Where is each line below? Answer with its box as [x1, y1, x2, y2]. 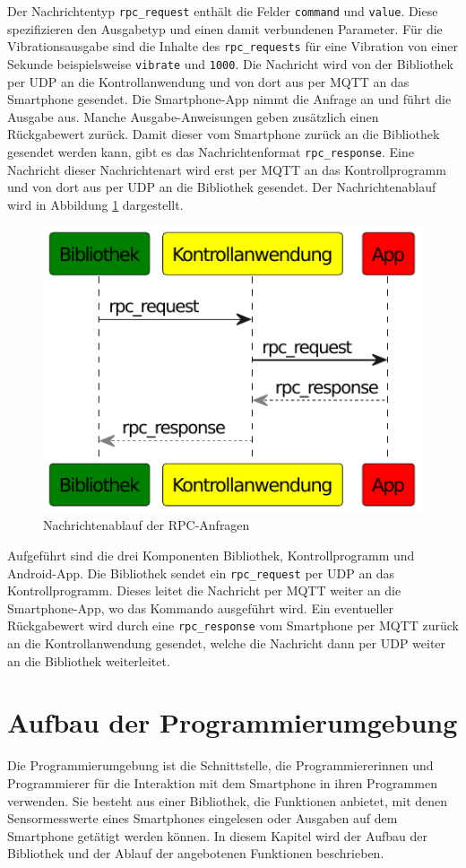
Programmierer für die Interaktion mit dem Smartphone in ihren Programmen [7, 773, 437, 792]
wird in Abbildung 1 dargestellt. [7, 195, 184, 213]
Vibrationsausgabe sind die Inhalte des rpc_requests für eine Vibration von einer [7, 37, 458, 56]
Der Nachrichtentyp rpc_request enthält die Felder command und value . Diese [7, 2, 438, 20]
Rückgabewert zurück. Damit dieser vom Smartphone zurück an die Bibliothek [7, 125, 440, 143]
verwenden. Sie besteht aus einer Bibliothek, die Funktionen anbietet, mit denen [7, 791, 448, 810]
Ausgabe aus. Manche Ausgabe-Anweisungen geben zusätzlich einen [7, 107, 379, 126]
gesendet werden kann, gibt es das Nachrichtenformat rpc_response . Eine [7, 142, 414, 161]
